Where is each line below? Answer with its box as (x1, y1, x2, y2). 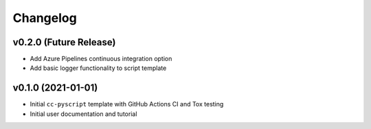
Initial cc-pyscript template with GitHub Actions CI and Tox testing (30, 100, 224, 108)
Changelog (12, 10, 77, 25)
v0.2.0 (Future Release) (12, 36, 116, 48)
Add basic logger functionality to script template (30, 64, 167, 72)
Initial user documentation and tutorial (30, 110, 137, 118)
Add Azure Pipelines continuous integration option (30, 55, 172, 63)
